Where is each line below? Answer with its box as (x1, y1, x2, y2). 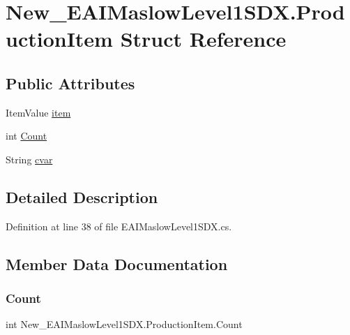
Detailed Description (6, 186, 158, 207)
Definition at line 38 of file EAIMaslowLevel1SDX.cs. (6, 218, 232, 233)
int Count (6, 128, 47, 143)
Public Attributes (6, 72, 135, 94)
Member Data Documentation (6, 253, 228, 274)
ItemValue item (6, 105, 71, 119)
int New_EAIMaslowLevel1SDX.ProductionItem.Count (6, 317, 243, 332)
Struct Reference (120, 24, 287, 53)
